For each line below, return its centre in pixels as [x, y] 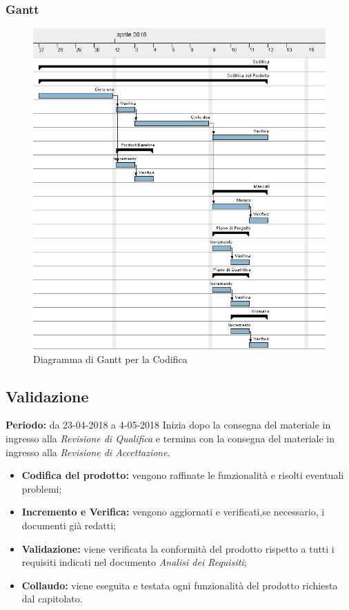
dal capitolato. [52, 599]
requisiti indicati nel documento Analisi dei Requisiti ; [134, 562]
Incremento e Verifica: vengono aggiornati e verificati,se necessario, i [173, 512]
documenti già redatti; [69, 525]
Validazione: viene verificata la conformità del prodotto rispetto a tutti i [178, 548]
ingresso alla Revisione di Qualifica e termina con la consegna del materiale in [170, 438]
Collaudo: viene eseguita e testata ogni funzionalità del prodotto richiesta [180, 585]
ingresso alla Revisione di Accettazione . [88, 452]
